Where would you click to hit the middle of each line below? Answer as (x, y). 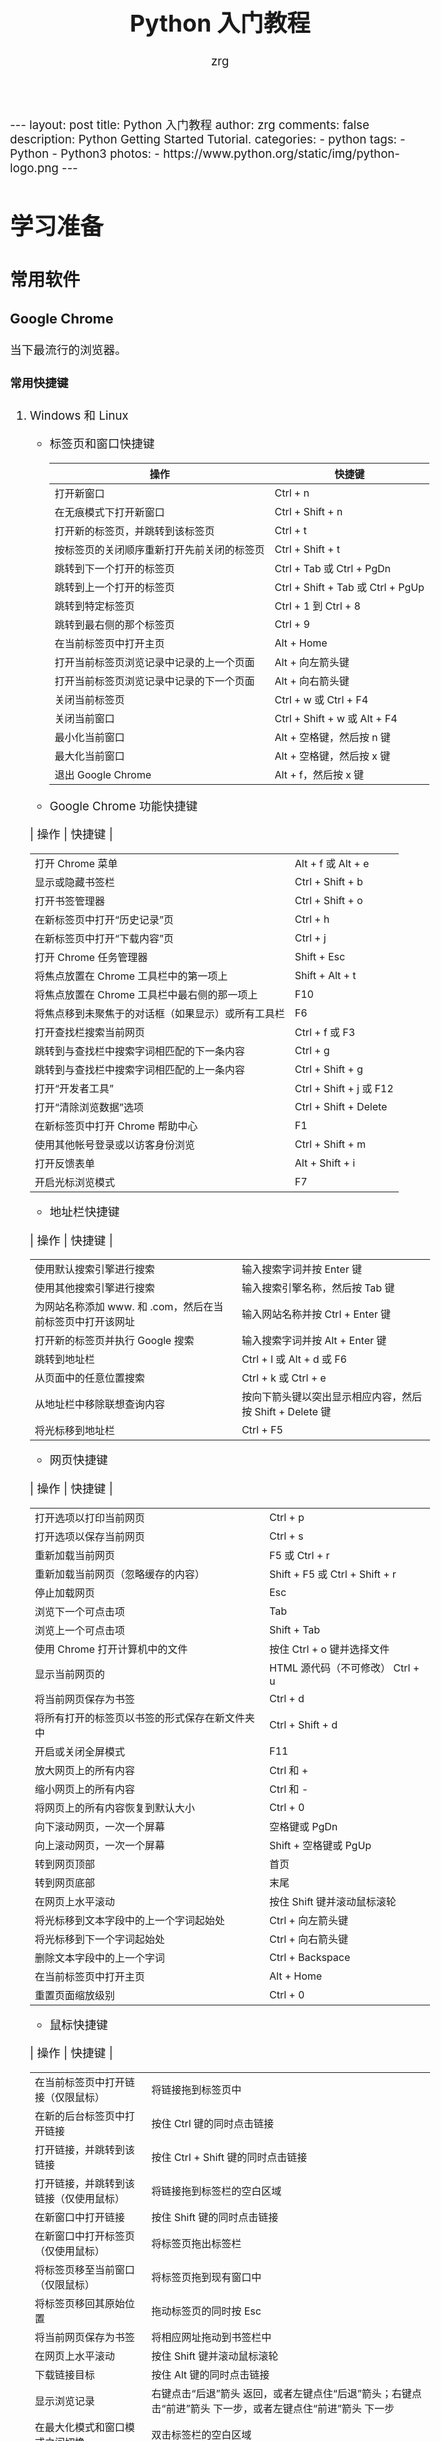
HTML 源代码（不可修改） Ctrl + (344, 1668)
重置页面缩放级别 (74, 1995)
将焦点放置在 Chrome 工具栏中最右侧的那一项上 (146, 994)
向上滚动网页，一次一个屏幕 (99, 1845)
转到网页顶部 (64, 1864)
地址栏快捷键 (84, 1212)
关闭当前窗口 (84, 719)
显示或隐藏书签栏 (74, 882)
